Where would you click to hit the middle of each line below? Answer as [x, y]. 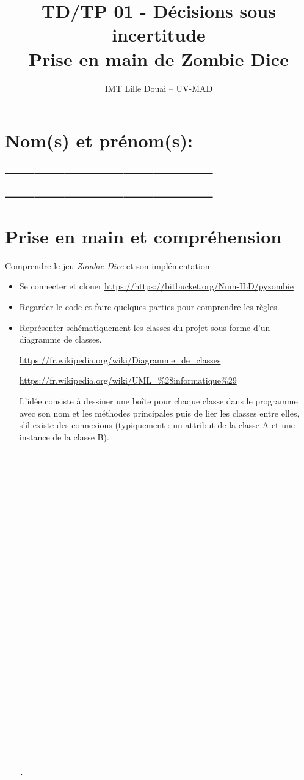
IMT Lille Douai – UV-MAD [159, 88]
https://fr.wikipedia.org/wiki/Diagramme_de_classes [120, 359]
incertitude [159, 35]
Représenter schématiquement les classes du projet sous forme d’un [145, 327]
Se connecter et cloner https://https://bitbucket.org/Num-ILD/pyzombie [156, 286]
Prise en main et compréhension [143, 236]
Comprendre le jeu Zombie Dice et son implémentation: [109, 265]
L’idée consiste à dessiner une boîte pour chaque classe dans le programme [158, 400]
